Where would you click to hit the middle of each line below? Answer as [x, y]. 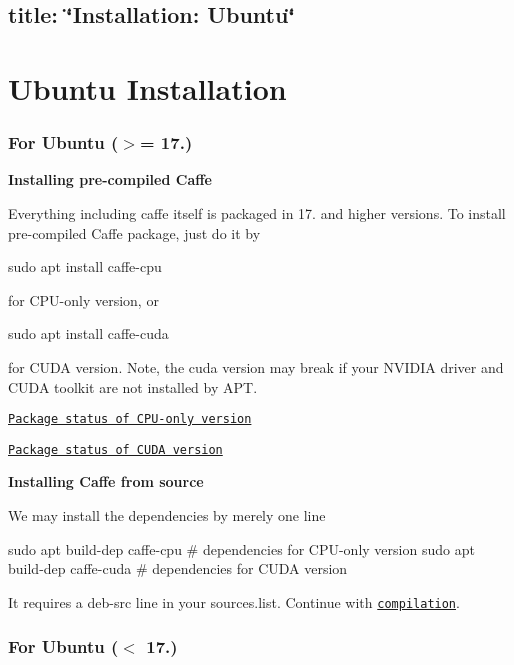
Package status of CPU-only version [130, 419]
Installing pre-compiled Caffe [110, 179]
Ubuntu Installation [147, 87]
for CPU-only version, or [83, 299]
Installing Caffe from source [106, 481]
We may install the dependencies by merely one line [167, 515]
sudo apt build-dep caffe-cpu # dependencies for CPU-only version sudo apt [241, 548]
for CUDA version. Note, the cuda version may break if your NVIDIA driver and [256, 366]
